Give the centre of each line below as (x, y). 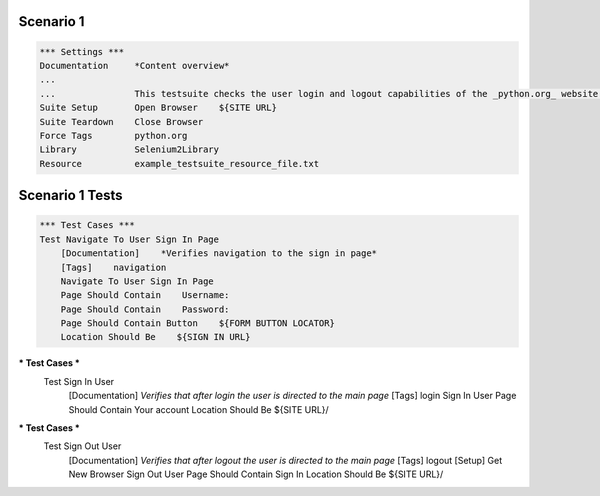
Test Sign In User (79, 381)
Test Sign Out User (82, 446)
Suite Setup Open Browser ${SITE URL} (158, 108)
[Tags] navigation (113, 267)
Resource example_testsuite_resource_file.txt (179, 163)
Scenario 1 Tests (71, 195)
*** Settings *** (82, 51)
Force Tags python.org (113, 135)
